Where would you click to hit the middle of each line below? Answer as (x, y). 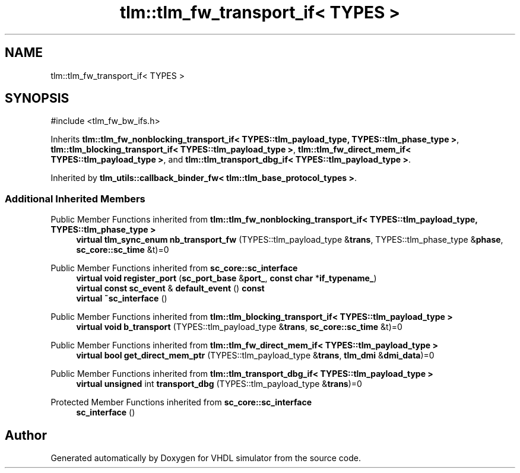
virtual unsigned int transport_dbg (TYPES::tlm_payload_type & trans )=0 (219, 384)
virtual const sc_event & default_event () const (170, 288)
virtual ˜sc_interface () (122, 299)
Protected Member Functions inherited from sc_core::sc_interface (181, 402)
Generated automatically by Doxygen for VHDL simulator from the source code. (206, 458)
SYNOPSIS (37, 99)
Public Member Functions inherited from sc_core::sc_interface (174, 268)
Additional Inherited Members (75, 199)
